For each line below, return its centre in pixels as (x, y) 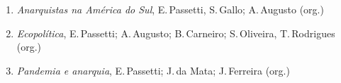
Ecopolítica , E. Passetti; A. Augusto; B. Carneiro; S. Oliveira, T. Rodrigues (176, 33)
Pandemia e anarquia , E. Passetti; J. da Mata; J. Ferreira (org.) (153, 70)
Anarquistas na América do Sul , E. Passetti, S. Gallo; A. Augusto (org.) (170, 9)
